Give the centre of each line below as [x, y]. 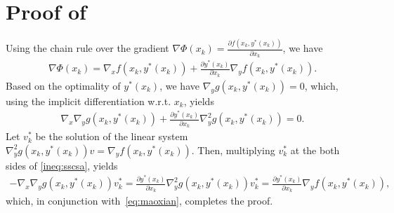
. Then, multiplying [233, 150]
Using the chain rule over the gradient [87, 48]
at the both [315, 150]
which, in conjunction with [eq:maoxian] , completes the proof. [139, 200]
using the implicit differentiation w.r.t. [88, 101]
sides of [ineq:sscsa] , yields [62, 165]
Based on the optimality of [63, 85]
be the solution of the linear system [112, 136]
